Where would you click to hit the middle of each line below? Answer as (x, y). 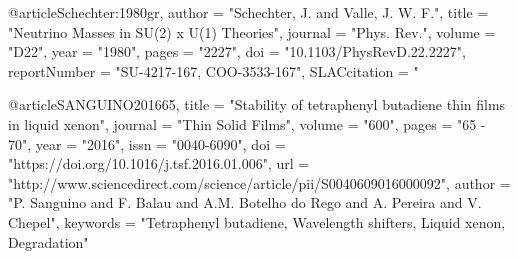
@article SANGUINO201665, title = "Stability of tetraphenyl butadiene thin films (257, 104)
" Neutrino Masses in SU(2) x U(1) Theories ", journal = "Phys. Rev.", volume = (252, 31)
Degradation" (48, 241)
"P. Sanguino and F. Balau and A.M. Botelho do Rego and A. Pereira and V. (245, 202)
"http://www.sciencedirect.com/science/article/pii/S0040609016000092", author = (259, 182)
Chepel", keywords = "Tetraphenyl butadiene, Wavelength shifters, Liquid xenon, (257, 221)
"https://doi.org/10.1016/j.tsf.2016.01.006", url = (159, 163)
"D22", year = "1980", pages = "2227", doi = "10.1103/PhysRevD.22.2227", (237, 51)
